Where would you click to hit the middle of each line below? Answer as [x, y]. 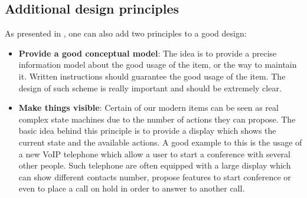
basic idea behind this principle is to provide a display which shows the [147, 131]
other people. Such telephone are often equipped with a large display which [155, 165]
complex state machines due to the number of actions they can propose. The [157, 119]
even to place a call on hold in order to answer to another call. [132, 188]
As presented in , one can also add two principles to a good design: [126, 33]
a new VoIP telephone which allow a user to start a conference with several [154, 154]
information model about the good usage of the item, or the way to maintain [158, 65]
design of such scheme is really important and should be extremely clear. [150, 88]
